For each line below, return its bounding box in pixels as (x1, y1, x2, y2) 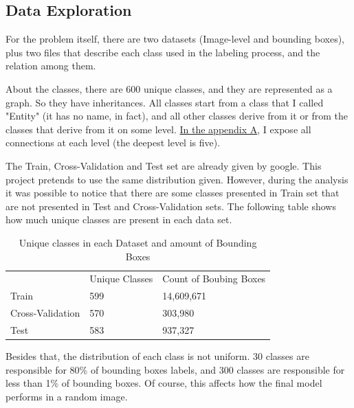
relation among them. (5, 58, 96, 73)
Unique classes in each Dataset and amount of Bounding (19, 235, 257, 249)
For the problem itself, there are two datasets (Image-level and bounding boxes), (5, 32, 344, 46)
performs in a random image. (5, 389, 128, 403)
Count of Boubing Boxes (162, 271, 266, 286)
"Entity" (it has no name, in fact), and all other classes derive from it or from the (5, 109, 349, 123)
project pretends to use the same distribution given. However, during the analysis (5, 172, 349, 186)
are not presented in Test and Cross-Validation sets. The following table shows (5, 199, 336, 213)
